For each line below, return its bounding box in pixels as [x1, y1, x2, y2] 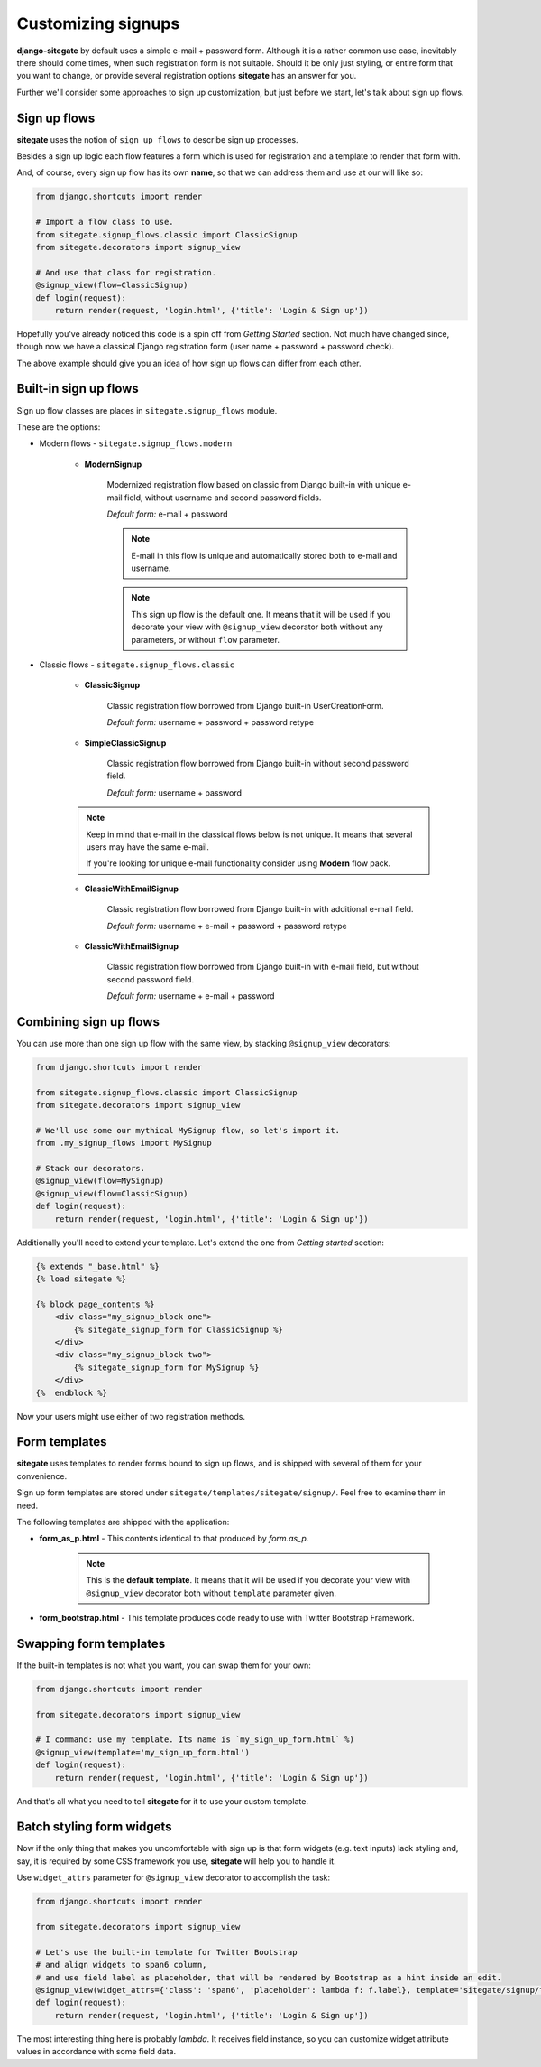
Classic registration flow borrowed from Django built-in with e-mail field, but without [106, 962, 419, 973]
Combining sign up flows [16, 1014, 160, 1029]
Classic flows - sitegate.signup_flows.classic [39, 659, 234, 670]
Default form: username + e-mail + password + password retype [106, 920, 347, 931]
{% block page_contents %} [35, 1299, 155, 1309]
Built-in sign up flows [16, 381, 139, 396]
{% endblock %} [35, 1387, 108, 1398]
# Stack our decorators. [35, 1163, 146, 1174]
